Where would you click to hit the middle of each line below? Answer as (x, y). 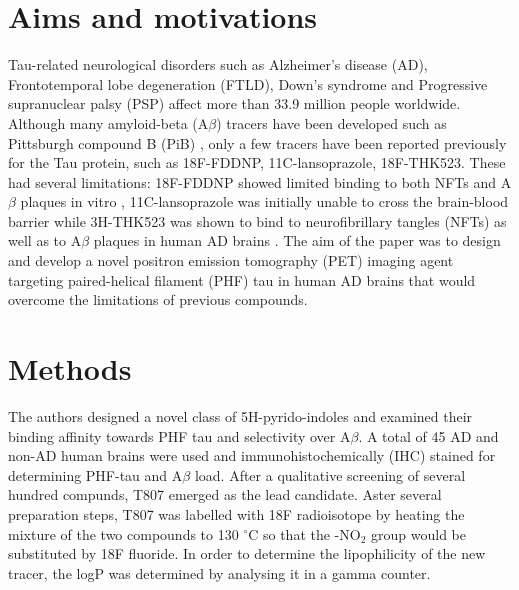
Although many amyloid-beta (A (108, 122)
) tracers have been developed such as (331, 122)
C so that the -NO (304, 533)
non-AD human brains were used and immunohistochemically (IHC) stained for (252, 455)
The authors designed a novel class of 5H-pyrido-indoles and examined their (240, 415)
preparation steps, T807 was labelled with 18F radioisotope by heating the (236, 513)
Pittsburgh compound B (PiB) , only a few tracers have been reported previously (257, 142)
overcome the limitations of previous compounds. (158, 299)
